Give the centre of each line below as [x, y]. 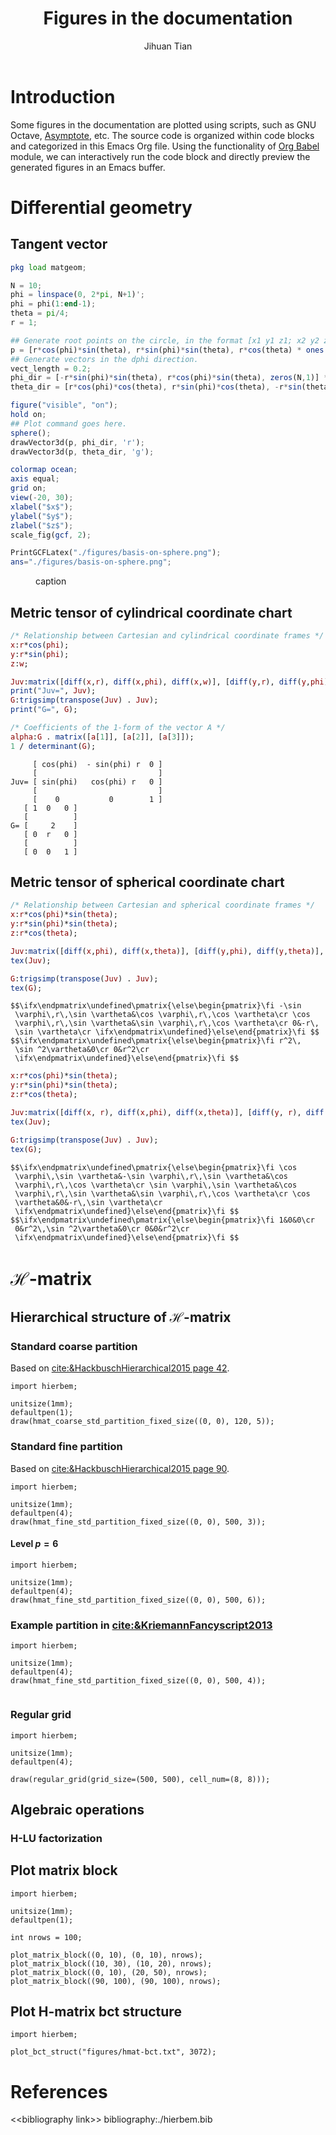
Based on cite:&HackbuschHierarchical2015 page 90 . [120, 1468]
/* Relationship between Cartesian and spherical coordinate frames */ [162, 905]
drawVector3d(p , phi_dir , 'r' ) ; [77, 442]
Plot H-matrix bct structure [96, 2012]
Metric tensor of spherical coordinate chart [147, 882]
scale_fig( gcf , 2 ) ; [51, 535]
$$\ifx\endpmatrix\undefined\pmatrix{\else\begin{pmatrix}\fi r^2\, [156, 1041]
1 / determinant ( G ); [53, 746]
